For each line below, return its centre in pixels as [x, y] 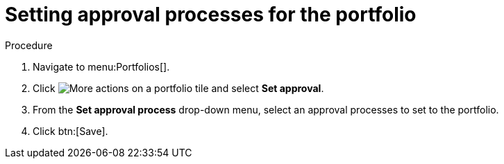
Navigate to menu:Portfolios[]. [101, 66]
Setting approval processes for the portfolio [211, 15]
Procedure [29, 45]
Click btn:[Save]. [70, 131]
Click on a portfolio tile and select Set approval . [178, 88]
